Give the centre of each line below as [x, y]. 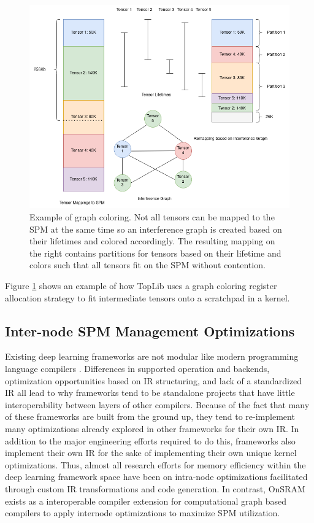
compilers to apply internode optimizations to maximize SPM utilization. [143, 513]
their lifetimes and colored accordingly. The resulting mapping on [152, 241]
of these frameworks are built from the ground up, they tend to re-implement [150, 416]
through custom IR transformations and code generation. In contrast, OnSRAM [155, 488]
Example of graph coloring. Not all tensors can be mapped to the [152, 217]
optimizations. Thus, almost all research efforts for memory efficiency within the [155, 464]
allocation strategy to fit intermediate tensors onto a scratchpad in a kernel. [147, 297]
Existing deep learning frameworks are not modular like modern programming [152, 356]
